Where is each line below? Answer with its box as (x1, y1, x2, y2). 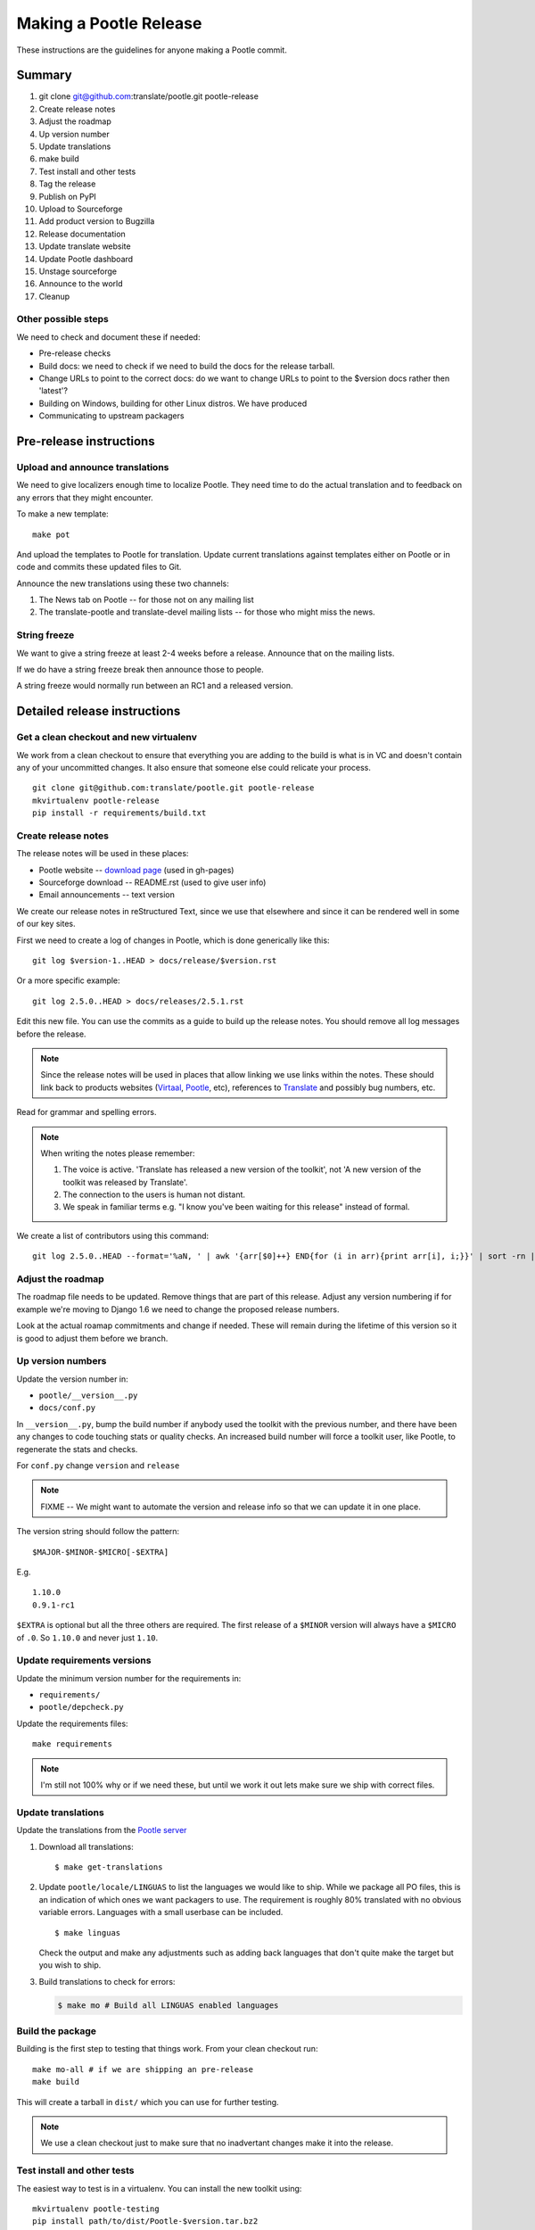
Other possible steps (16, 313, 109, 326)
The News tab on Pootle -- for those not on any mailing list (38, 594, 254, 606)
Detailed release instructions (16, 704, 181, 719)
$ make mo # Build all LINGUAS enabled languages (57, 2000, 279, 2011)
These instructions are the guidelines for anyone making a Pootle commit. (16, 45, 287, 55)
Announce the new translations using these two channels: (16, 578, 229, 589)
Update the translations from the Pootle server (16, 1825, 187, 1836)
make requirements (32, 1739, 113, 1749)
